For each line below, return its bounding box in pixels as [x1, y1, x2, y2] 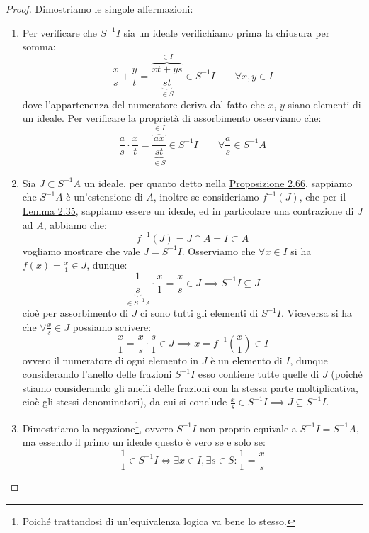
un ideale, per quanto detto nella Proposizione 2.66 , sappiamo [84, 175, 353, 190]
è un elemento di [210, 352, 283, 367]
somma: [22, 39, 56, 54]
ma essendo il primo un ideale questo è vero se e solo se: [22, 434, 266, 449]
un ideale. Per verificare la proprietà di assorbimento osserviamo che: [22, 111, 322, 125]
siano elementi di [288, 96, 361, 111]
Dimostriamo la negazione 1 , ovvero [22, 419, 174, 435]
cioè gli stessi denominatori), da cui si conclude [22, 394, 227, 409]
